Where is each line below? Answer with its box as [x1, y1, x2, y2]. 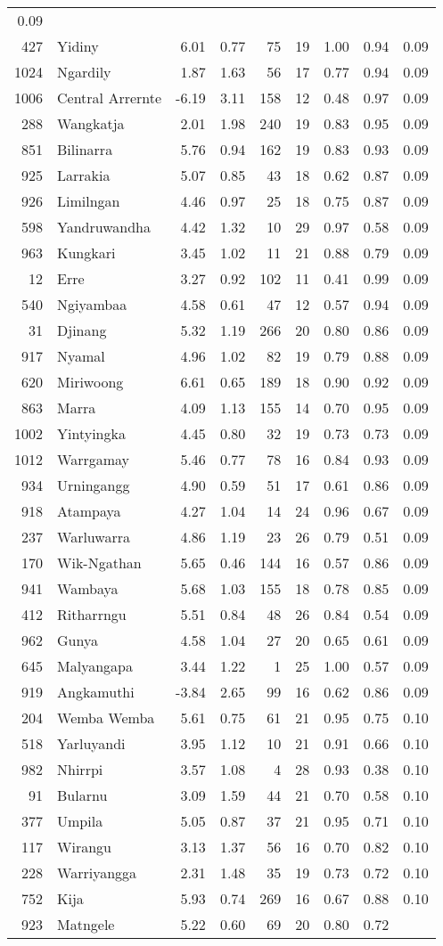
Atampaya [57, 501, 121, 521]
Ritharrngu [57, 604, 127, 624]
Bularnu [57, 785, 108, 805]
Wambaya [57, 578, 119, 599]
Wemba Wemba [57, 707, 155, 728]
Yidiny [57, 36, 99, 56]
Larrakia [57, 165, 111, 185]
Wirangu [57, 836, 111, 857]
